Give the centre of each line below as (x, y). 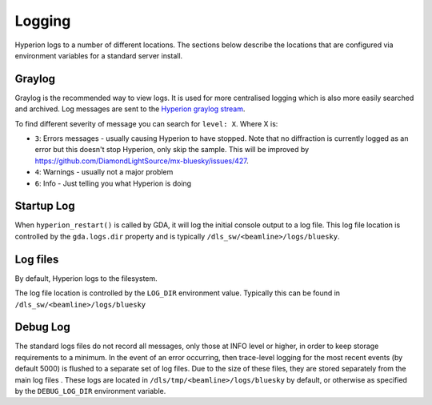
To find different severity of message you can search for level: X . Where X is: (146, 123)
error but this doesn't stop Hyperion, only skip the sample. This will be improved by (172, 150)
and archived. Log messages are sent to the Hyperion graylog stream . (130, 109)
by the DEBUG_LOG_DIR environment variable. (90, 391)
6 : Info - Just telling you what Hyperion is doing (113, 183)
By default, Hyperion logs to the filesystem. (86, 278)
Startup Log (45, 206)
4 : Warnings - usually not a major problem (104, 172)
